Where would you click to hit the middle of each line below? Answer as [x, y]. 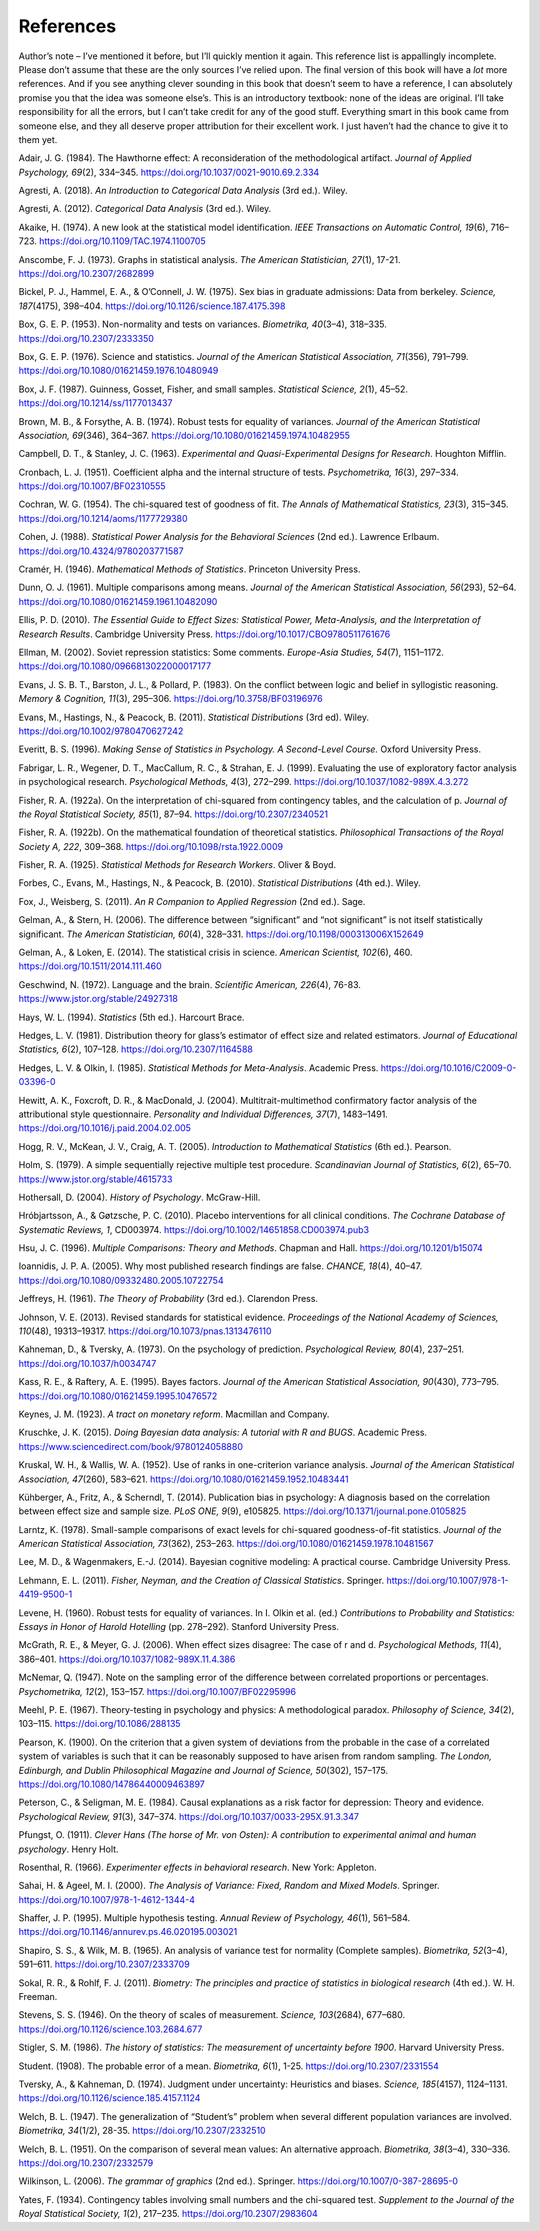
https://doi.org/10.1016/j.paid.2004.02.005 [105, 1128]
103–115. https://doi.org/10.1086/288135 [99, 1724]
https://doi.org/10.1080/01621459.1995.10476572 [118, 1396]
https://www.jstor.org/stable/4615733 [95, 1179]
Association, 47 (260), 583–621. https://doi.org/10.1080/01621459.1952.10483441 [183, 1479]
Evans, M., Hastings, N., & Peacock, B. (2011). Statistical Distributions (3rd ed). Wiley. [194, 717]
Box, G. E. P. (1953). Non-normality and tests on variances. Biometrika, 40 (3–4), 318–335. [202, 324]
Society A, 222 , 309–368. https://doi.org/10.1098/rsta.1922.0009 [151, 846]
